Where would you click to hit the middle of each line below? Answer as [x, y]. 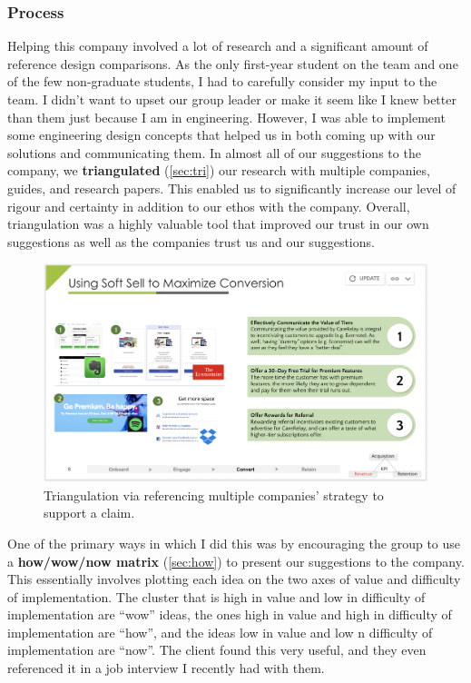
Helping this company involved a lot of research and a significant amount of [218, 46]
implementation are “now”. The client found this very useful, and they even [217, 650]
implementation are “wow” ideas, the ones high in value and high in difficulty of [230, 614]
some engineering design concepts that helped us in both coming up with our [221, 135]
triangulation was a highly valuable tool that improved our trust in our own [218, 224]
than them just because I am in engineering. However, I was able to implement [226, 117]
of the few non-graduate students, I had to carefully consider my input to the [222, 81]
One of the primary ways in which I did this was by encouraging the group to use [234, 543]
